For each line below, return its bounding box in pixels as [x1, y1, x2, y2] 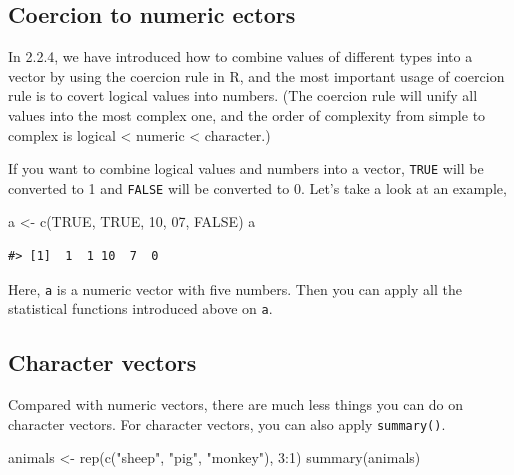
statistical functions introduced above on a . [8, 298, 273, 319]
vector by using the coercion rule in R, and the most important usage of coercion [8, 65, 505, 86]
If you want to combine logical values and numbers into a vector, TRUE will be [8, 158, 484, 179]
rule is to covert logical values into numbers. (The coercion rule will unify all [8, 85, 478, 106]
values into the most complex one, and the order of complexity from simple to [8, 104, 486, 125]
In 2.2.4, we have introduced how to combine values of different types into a [8, 46, 473, 67]
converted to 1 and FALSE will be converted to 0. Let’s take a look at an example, [8, 177, 507, 198]
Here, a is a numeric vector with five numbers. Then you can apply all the [8, 278, 462, 299]
